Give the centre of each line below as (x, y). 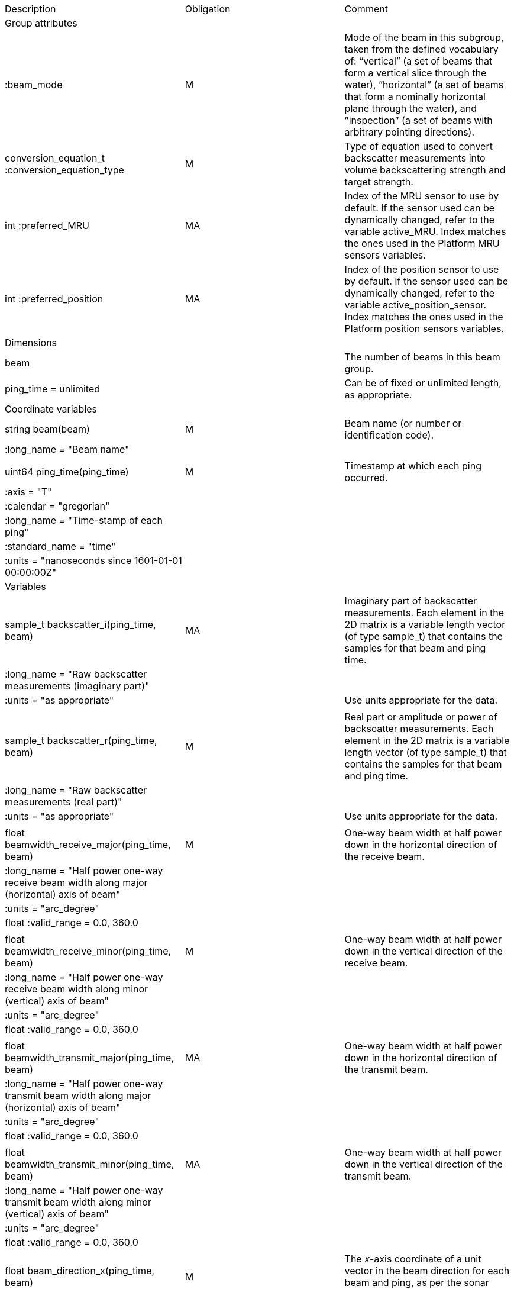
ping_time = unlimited (53, 389)
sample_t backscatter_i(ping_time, (80, 624)
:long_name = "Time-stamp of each (84, 520)
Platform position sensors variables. (424, 328)
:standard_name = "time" (60, 546)
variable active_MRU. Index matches (425, 231)
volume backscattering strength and (425, 170)
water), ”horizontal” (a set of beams (424, 85)
